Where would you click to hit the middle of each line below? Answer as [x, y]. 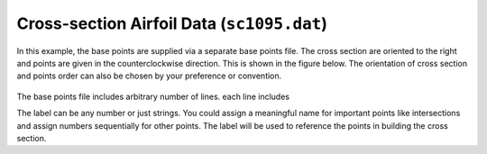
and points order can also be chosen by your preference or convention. [149, 76]
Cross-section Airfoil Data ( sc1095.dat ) [172, 23]
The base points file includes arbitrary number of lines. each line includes [153, 96]
